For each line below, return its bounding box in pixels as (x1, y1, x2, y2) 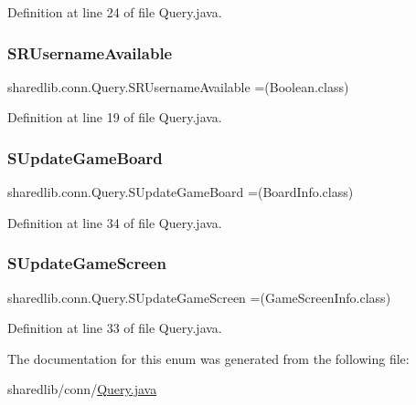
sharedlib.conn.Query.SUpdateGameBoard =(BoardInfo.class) (7, 182, 354, 202)
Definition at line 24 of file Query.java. (7, 3, 222, 21)
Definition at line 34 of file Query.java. (7, 213, 222, 232)
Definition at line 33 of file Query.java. (7, 318, 222, 337)
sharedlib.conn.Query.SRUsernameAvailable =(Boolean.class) (7, 77, 349, 96)
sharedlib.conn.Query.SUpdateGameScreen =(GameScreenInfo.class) (7, 287, 391, 306)
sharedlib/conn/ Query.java (7, 379, 157, 399)
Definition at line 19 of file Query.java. (7, 108, 222, 127)
